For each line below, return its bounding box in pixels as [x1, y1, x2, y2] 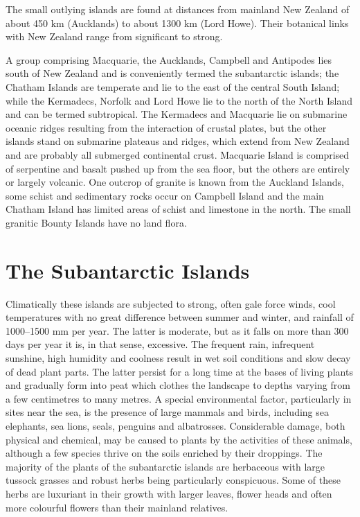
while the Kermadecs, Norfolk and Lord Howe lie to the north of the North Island [6, 93, 353, 107]
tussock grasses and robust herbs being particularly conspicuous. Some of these [6, 473, 341, 487]
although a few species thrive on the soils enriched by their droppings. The [6, 446, 323, 460]
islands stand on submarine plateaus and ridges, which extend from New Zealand [6, 134, 350, 148]
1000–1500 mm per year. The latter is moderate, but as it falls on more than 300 [6, 323, 349, 338]
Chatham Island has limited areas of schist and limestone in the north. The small [6, 202, 351, 216]
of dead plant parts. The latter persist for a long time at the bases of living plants [6, 364, 353, 378]
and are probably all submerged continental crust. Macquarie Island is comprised [6, 147, 350, 161]
